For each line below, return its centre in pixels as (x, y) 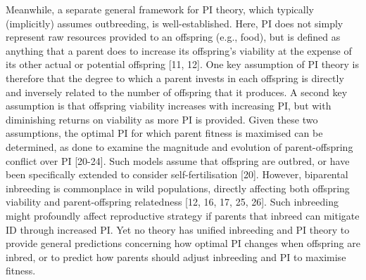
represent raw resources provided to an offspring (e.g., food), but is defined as (173, 37)
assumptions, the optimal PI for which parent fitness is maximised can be (164, 133)
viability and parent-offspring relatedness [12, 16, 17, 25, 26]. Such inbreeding (172, 202)
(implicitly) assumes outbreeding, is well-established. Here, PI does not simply (175, 23)
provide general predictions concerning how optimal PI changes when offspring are (183, 243)
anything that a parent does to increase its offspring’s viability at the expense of (179, 50)
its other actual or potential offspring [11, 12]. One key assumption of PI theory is (183, 64)
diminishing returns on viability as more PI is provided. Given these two (162, 119)
